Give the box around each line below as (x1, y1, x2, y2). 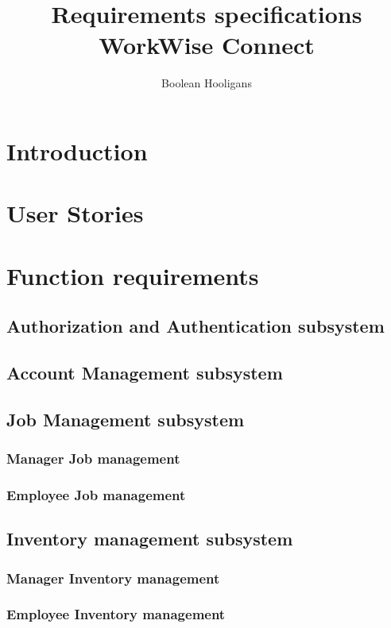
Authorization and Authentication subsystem (6, 314, 385, 338)
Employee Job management (6, 484, 186, 504)
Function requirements (6, 259, 259, 291)
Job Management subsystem (6, 406, 245, 431)
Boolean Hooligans (161, 75, 252, 91)
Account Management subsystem (6, 360, 283, 385)
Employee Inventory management (6, 604, 226, 624)
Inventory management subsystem (6, 526, 293, 551)
